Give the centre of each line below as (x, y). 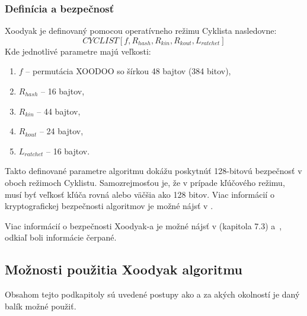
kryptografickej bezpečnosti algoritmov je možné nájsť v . (109, 206)
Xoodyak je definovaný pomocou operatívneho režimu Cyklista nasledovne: (141, 31)
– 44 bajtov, (59, 111)
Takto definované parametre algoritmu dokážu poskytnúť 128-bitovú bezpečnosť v (153, 171)
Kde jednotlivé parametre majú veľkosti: (78, 51)
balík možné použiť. (41, 306)
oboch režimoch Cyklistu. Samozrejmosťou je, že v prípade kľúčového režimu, (145, 182)
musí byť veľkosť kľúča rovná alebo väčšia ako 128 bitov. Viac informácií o (140, 194)
